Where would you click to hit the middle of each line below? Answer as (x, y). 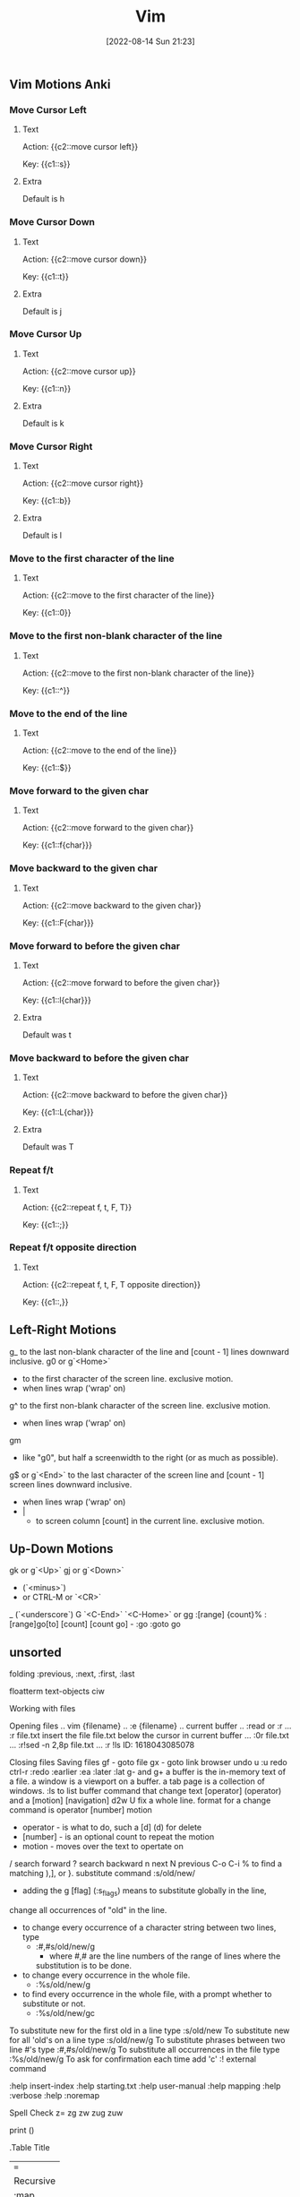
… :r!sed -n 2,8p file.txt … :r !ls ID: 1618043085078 (102, 1745)
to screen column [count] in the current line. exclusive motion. (150, 1521)
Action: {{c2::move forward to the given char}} (108, 828)
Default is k (43, 423)
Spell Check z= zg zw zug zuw (66, 2113)
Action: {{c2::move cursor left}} (80, 147)
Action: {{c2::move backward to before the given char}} (125, 1095)
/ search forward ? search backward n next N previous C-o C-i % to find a (146, 1864)
